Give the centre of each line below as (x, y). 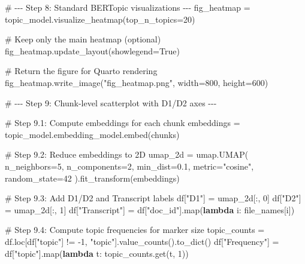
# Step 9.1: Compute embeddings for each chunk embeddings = (123, 123)
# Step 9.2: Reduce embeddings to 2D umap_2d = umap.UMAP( (127, 154)
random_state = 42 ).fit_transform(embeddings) (92, 178)
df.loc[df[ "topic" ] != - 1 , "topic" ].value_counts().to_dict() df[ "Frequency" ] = (142, 241)
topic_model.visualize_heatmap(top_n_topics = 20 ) (100, 19)
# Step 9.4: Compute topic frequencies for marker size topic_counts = (135, 230)
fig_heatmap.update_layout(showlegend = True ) (92, 50)
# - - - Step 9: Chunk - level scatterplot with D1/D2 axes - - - (111, 102)
